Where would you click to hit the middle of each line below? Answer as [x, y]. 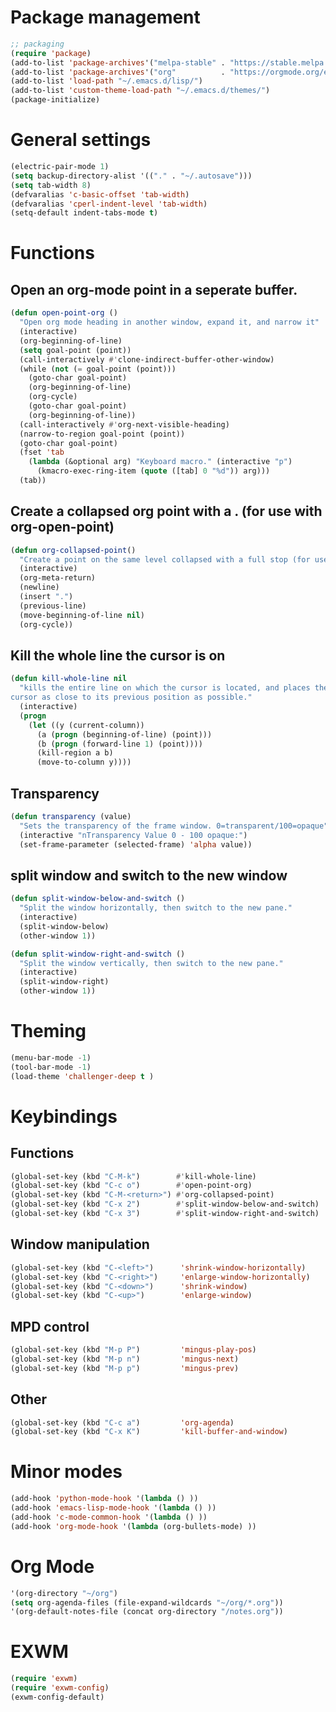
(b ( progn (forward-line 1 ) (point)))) [119, 744]
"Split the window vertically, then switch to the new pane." [151, 963]
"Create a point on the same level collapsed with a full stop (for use [174, 559]
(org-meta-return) [58, 578]
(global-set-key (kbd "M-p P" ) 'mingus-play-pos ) [133, 1350]
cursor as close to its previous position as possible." [131, 697]
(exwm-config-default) [57, 1697]
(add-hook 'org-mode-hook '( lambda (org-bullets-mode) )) [133, 1526]
